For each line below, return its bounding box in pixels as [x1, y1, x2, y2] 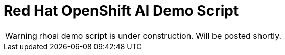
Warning [5, 30, 37, 41]
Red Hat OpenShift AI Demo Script [4, 2, 239, 19]
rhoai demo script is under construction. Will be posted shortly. [39, 30, 282, 41]
